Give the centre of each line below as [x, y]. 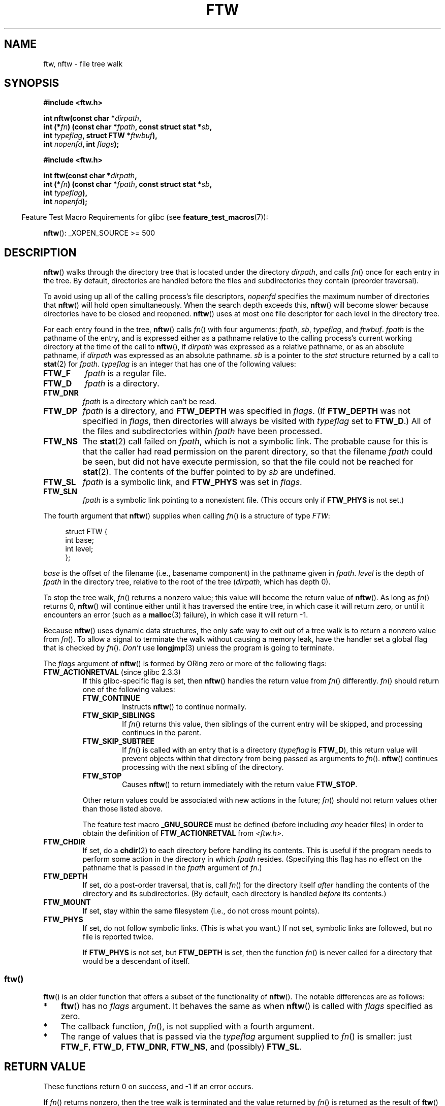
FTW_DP [60, 411]
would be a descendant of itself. [136, 961]
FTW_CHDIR [64, 842]
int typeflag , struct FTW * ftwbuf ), [101, 136]
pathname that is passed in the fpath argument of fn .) [172, 868]
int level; [79, 549]
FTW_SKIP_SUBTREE [118, 741]
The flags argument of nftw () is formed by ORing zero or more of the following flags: [185, 664]
